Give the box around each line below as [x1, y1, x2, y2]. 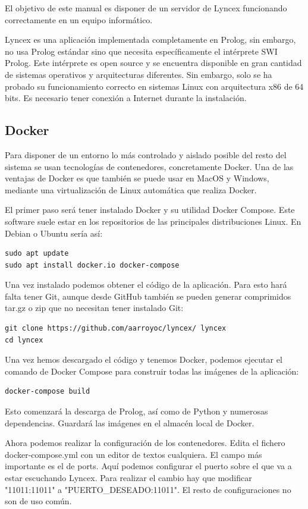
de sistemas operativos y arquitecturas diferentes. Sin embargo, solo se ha [5, 68, 272, 80]
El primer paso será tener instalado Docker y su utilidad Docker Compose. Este [5, 203, 295, 216]
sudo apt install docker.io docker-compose [5, 260, 180, 269]
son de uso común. [5, 495, 72, 507]
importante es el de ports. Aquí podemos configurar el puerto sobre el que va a [5, 460, 292, 472]
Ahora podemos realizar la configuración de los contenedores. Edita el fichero [5, 436, 285, 449]
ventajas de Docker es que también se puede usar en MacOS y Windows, [5, 172, 269, 184]
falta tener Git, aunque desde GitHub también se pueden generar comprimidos [5, 290, 291, 302]
